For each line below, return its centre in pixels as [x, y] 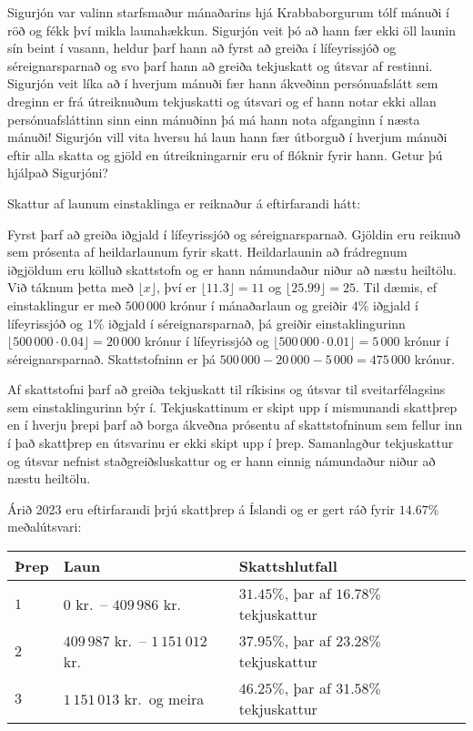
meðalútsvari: [45, 527]
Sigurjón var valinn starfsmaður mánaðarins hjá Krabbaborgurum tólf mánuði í [228, 12]
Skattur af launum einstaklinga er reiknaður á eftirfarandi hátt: [184, 203]
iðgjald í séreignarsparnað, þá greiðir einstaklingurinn [257, 323]
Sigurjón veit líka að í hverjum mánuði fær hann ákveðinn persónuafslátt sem [223, 83]
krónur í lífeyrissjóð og [206, 341]
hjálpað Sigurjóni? [58, 173]
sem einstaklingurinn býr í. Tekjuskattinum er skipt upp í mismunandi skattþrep [232, 406]
